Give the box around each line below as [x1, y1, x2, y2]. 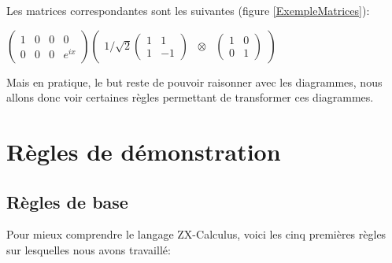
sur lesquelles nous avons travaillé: [6, 241, 171, 257]
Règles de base [6, 189, 128, 213]
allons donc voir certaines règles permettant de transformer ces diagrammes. [6, 89, 374, 106]
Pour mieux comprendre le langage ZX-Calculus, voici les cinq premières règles [6, 226, 386, 243]
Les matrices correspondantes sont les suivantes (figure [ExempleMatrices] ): [6, 2, 370, 18]
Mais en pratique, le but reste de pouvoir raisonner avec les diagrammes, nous [6, 73, 383, 90]
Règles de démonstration [6, 135, 281, 167]
